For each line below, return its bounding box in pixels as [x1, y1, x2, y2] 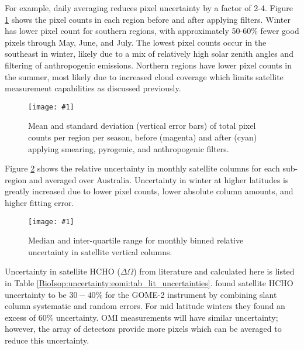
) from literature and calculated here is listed [133, 265, 295, 277]
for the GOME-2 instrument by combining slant [105, 288, 277, 300]
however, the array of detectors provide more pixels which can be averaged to [5, 322, 282, 335]
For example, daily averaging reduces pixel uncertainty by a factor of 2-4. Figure [5, 2, 293, 13]
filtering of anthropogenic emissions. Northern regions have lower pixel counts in [5, 59, 292, 71]
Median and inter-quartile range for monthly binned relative [28, 234, 244, 246]
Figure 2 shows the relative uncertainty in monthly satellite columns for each [5, 162, 280, 174]
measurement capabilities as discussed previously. [5, 82, 181, 94]
